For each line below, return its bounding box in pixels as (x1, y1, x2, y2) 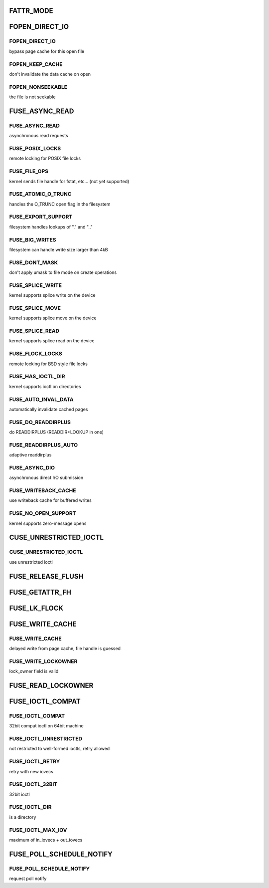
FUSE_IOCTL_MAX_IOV (9, 826, 67, 833)
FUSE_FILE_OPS (9, 168, 49, 175)
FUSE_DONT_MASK (9, 259, 58, 266)
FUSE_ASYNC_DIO (9, 464, 55, 471)
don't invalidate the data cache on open (9, 71, 91, 77)
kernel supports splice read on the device (9, 338, 95, 344)
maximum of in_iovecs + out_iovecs (9, 837, 83, 843)
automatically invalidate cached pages (9, 406, 88, 412)
